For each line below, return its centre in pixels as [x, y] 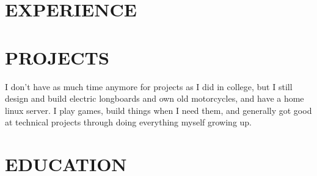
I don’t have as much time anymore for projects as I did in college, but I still [149, 86]
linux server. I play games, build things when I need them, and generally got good [158, 110]
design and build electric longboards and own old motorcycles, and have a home [155, 98]
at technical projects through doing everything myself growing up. [129, 122]
